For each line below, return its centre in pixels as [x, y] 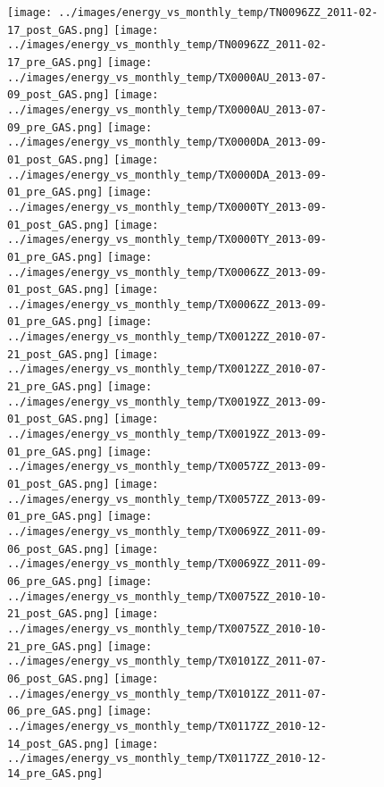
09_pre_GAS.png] [55, 127]
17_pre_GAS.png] [55, 62]
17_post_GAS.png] [58, 30]
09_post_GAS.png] [58, 95]
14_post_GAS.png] [58, 744]
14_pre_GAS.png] [55, 773]
